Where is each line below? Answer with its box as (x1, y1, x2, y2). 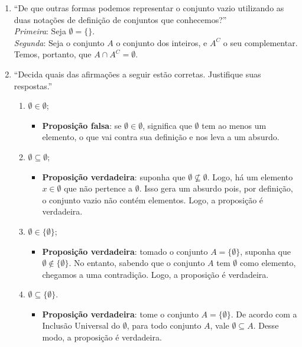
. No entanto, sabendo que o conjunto (69, 257, 205, 269)
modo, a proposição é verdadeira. (42, 331, 162, 343)
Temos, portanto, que (14, 48, 92, 60)
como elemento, (239, 257, 296, 269)
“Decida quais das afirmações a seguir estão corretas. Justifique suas (14, 67, 261, 80)
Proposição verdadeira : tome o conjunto (42, 307, 199, 320)
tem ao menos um (202, 119, 267, 131)
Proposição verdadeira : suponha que (42, 170, 186, 183)
